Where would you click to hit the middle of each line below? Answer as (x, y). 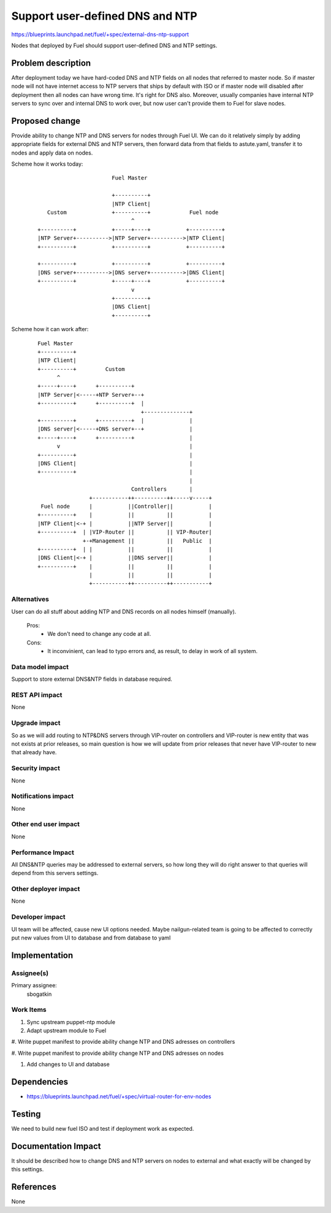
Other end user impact (45, 824)
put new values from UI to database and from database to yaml (91, 938)
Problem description (51, 63)
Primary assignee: (34, 985)
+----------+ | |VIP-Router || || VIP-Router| (125, 532)
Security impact (36, 768)
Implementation (42, 955)
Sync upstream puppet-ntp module (71, 1022)
